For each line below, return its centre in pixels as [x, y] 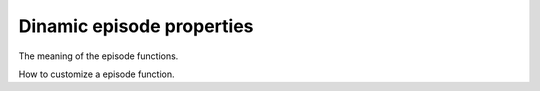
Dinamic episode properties [136, 26]
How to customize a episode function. [96, 74]
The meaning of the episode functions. [98, 56]
